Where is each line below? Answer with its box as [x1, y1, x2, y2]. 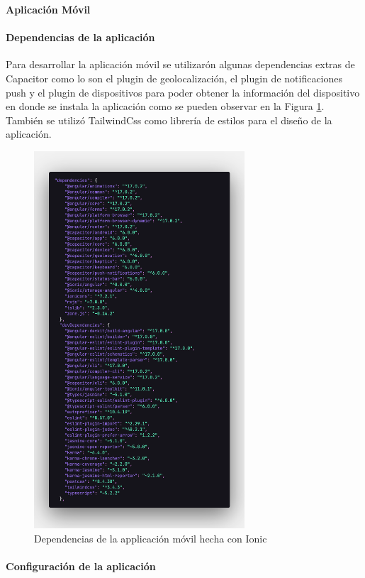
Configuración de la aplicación [6, 559, 156, 574]
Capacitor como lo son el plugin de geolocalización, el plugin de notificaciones [6, 70, 343, 85]
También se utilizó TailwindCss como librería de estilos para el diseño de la [6, 112, 332, 127]
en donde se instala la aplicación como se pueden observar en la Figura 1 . [6, 99, 325, 114]
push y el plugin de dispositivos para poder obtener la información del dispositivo [6, 84, 360, 99]
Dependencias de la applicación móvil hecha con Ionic [34, 530, 267, 545]
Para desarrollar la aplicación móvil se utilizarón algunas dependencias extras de [6, 57, 355, 72]
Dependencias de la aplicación [6, 30, 155, 45]
